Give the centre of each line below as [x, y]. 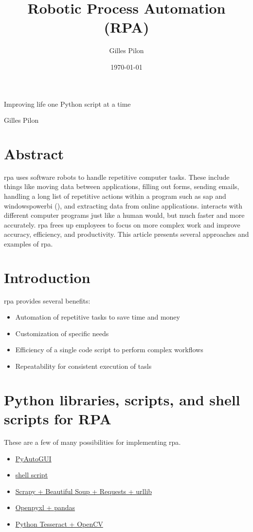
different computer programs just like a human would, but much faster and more [124, 215]
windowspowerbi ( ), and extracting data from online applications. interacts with [123, 205]
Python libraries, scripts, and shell [122, 399]
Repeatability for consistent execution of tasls [83, 366]
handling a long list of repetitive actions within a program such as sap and [115, 196]
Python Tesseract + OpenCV [59, 523]
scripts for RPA [58, 419]
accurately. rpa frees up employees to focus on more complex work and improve [122, 224]
